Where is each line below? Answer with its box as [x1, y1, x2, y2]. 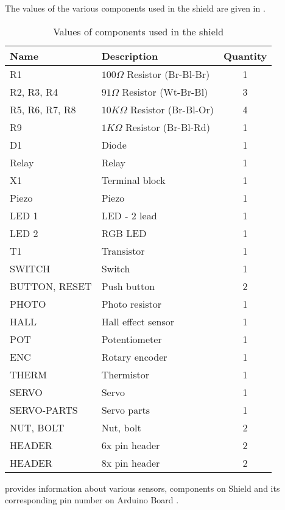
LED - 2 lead [101, 208, 157, 222]
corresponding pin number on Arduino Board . [5, 494, 179, 506]
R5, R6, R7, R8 [10, 102, 76, 116]
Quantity [223, 48, 267, 63]
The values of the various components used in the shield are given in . [5, 2, 266, 14]
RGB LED [101, 225, 147, 240]
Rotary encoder [101, 349, 167, 364]
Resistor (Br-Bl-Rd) [125, 119, 210, 134]
